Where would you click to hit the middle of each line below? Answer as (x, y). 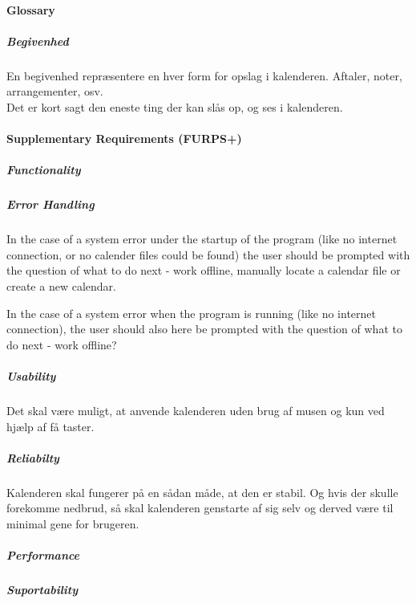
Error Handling (50, 204)
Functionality (44, 170)
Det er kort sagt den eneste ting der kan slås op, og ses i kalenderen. (175, 106)
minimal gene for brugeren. (73, 523)
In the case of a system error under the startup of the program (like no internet (202, 239)
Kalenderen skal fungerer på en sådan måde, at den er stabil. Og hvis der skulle (202, 492)
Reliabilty (33, 457)
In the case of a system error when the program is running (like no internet (192, 313)
